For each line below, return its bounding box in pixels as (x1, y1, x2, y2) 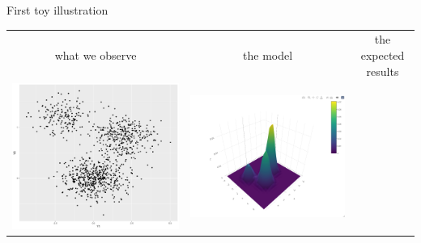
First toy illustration (6, 2, 108, 18)
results (366, 62, 399, 79)
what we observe (54, 46, 137, 63)
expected (360, 46, 405, 63)
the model (243, 46, 293, 63)
